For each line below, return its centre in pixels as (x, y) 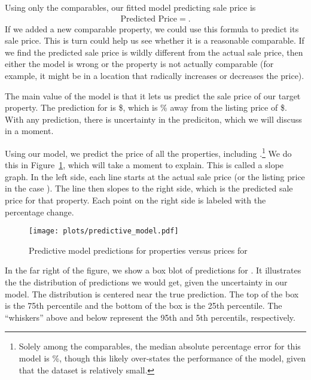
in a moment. (29, 131)
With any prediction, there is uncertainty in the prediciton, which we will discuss (153, 119)
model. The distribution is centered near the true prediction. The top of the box (152, 294)
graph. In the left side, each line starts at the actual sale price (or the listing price (155, 176)
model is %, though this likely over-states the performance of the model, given (162, 358)
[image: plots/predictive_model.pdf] (104, 231)
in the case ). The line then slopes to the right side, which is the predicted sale (149, 188)
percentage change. (39, 212)
